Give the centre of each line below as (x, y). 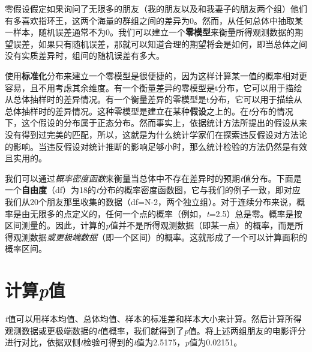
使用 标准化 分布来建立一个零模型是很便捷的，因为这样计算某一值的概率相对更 (156, 75)
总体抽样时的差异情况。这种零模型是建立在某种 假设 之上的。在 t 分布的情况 (149, 111)
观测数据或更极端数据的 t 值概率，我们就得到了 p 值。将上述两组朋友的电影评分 (155, 330)
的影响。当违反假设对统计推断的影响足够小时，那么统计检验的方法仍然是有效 (156, 146)
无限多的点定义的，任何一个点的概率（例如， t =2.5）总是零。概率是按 (166, 213)
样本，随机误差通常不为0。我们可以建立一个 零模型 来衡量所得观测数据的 (154, 32)
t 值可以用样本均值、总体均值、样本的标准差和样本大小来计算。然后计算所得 (153, 318)
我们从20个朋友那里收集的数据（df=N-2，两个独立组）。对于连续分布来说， (151, 201)
